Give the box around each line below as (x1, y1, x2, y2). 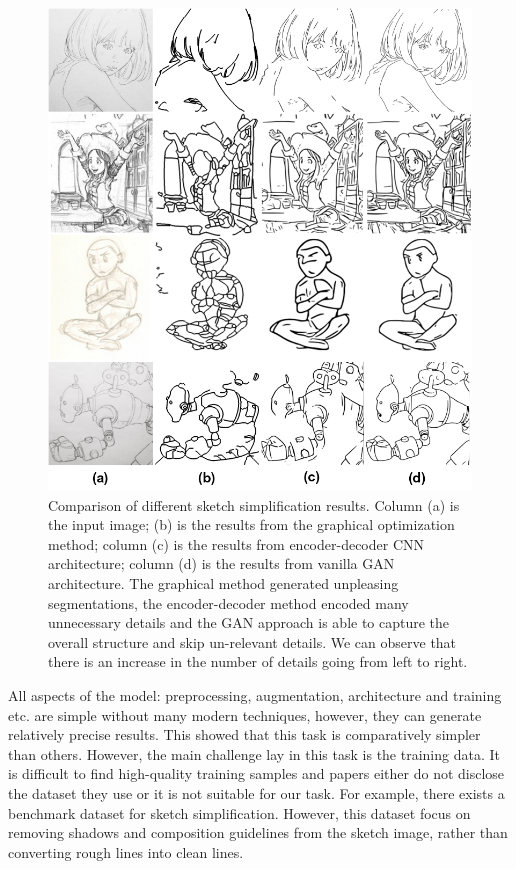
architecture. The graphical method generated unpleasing (48, 573, 399, 593)
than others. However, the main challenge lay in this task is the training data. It (8, 743, 500, 764)
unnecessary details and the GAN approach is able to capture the (48, 612, 450, 633)
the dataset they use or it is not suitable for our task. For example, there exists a (8, 782, 505, 803)
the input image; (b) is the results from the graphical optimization (48, 514, 455, 535)
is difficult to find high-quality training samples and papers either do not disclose (8, 763, 505, 784)
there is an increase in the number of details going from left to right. (48, 651, 468, 672)
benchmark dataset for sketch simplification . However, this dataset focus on (8, 802, 471, 823)
